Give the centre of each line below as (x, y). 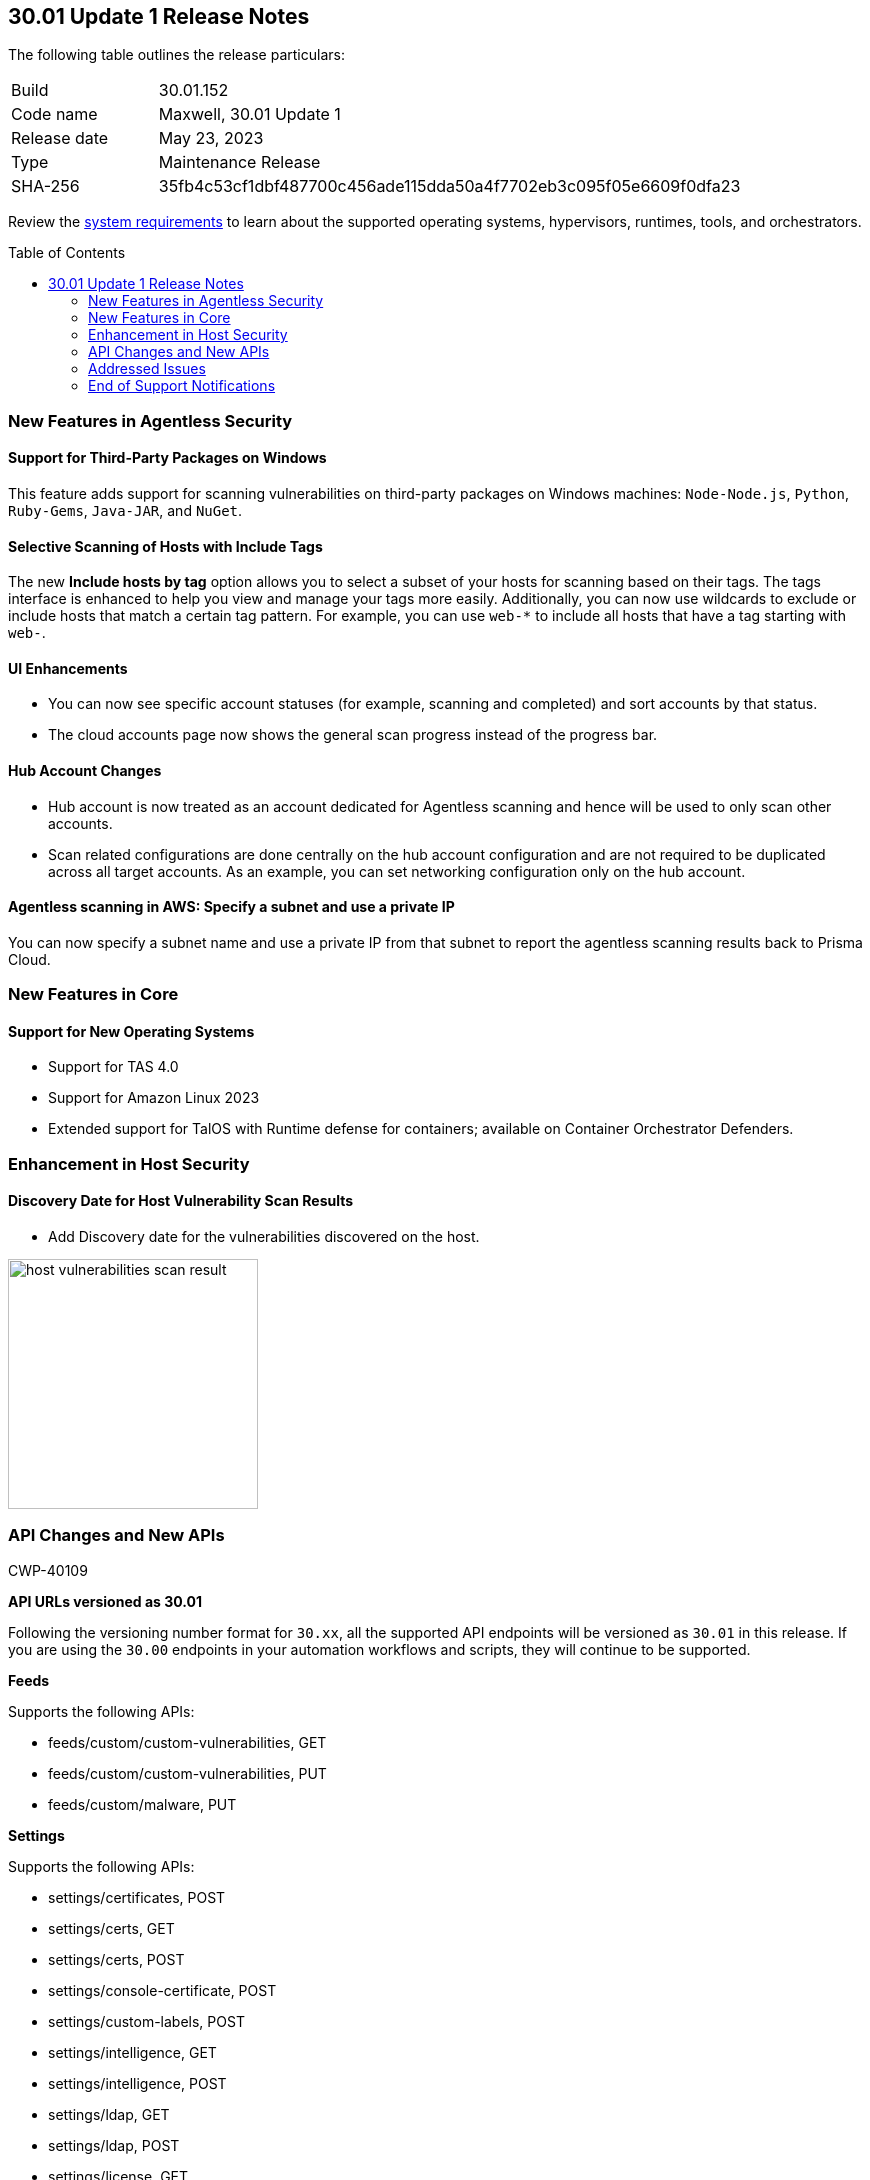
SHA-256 (45, 186)
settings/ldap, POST (114, 2145)
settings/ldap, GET (109, 2114)
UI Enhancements (68, 668)
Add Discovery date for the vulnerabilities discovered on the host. (264, 1237)
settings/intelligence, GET (132, 2052)
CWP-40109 (48, 1570)
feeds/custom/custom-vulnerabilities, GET (187, 1742)
